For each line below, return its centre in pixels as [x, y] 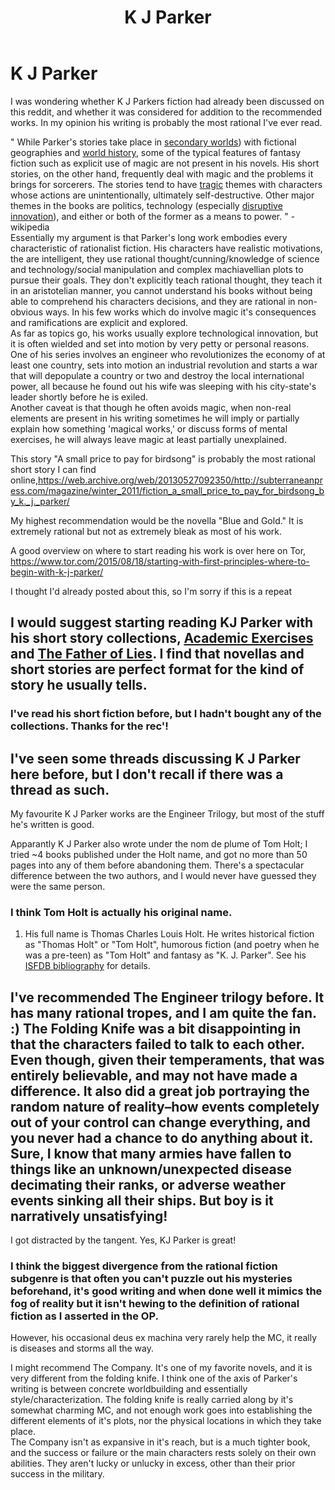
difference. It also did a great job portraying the [160, 1091]
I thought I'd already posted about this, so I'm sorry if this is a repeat [151, 591]
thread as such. [60, 789]
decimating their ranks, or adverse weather [148, 1184]
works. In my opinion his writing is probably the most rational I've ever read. [166, 122]
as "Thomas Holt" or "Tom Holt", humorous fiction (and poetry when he [172, 945]
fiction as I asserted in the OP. [84, 1316]
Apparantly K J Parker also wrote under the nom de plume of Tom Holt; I [159, 844]
